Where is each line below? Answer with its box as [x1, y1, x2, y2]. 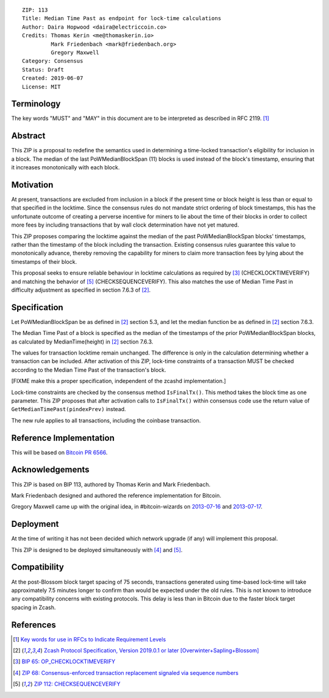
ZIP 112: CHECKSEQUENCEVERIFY [34, 680, 121, 688]
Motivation [11, 180, 54, 190]
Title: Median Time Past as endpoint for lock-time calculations [22, 15, 222, 22]
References [11, 619, 56, 630]
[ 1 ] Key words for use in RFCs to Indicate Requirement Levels [13, 635, 166, 643]
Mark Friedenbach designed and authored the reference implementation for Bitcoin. [11, 492, 222, 499]
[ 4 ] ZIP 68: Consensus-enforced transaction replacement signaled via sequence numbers [13, 669, 239, 676]
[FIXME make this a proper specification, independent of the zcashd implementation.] [11, 378, 227, 385]
